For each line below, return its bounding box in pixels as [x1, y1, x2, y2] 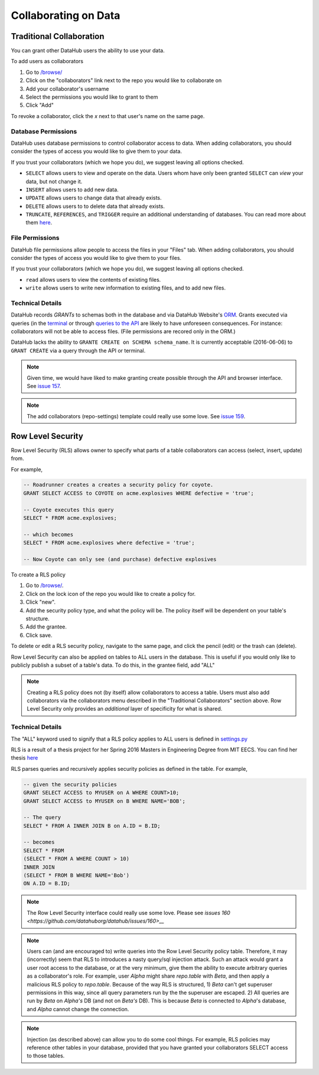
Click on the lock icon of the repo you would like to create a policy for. [25, 590, 196, 597]
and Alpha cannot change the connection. [27, 1005, 129, 1012]
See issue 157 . [27, 383, 61, 390]
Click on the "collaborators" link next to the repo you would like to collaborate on [25, 77, 222, 84]
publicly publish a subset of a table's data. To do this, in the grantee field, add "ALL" [11, 662, 215, 669]
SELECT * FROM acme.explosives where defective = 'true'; [23, 539, 195, 546]
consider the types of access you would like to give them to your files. [11, 254, 182, 261]
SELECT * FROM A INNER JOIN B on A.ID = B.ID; [23, 822, 161, 829]
